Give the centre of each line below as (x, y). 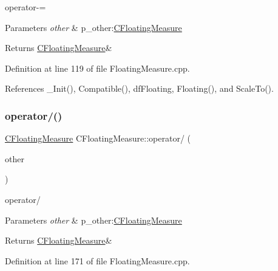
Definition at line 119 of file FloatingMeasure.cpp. (97, 68)
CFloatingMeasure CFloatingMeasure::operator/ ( (98, 138)
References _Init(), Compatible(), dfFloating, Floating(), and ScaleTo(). (139, 88)
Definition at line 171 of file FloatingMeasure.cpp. (97, 260)
